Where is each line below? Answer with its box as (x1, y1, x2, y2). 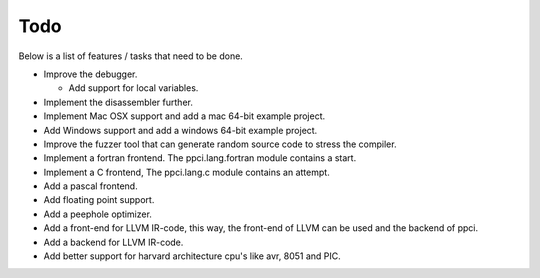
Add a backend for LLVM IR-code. (43, 236, 184, 248)
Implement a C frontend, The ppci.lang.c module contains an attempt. (43, 166, 330, 178)
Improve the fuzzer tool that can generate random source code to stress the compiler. (43, 138, 397, 150)
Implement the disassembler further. (43, 96, 194, 108)
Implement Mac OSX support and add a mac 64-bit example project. (43, 110, 325, 122)
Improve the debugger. (43, 68, 138, 80)
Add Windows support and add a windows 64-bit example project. (43, 124, 318, 136)
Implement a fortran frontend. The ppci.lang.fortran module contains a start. (43, 152, 357, 164)
